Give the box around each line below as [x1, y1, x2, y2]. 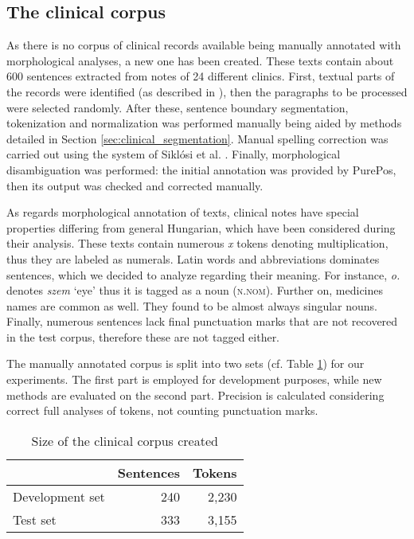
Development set [13, 486, 105, 506]
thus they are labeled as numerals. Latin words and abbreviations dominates [6, 250, 380, 267]
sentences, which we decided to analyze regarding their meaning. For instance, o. [6, 266, 400, 283]
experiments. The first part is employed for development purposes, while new [6, 371, 382, 388]
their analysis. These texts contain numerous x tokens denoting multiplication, [6, 235, 389, 252]
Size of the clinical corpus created [31, 431, 218, 450]
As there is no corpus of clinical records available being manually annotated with [6, 37, 401, 53]
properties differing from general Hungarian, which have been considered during [6, 219, 396, 236]
